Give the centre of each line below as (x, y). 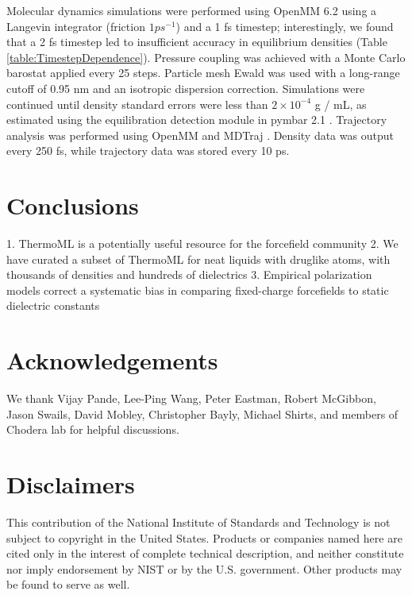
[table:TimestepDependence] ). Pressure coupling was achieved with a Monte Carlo (206, 57)
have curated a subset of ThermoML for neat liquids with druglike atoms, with (198, 259)
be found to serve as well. (68, 584)
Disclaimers (71, 484)
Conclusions (73, 205)
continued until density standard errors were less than (137, 104)
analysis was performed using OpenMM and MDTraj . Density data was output (200, 135)
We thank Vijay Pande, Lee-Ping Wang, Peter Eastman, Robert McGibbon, (191, 398)
